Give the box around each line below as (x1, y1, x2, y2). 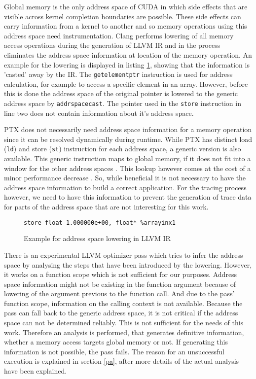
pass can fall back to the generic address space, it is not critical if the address (4, 308, 238, 318)
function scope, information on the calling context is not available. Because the (4, 298, 243, 308)
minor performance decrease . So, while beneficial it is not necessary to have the (4, 172, 246, 183)
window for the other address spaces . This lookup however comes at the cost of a (4, 163, 251, 173)
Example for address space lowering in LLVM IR (24, 233, 171, 243)
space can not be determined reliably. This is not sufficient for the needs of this (4, 317, 244, 328)
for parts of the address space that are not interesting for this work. (4, 202, 209, 212)
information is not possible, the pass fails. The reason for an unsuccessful (4, 346, 224, 356)
